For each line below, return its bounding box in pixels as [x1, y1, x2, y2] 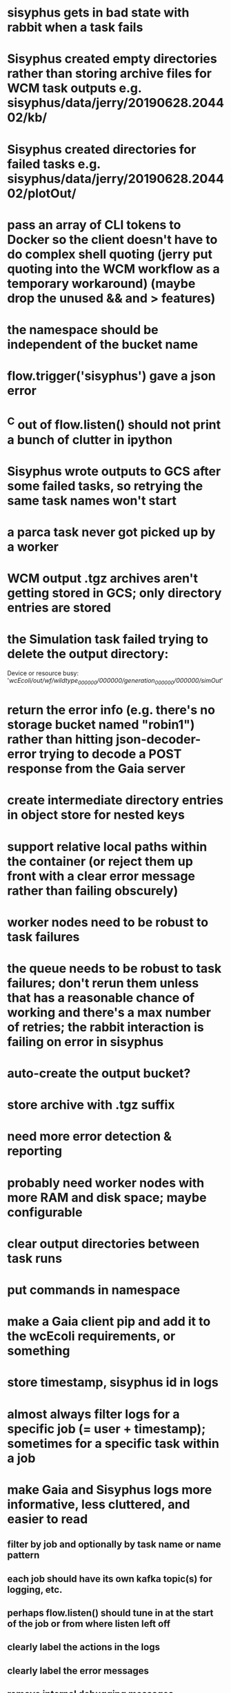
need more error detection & [7, 1129, 172, 1144]
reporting [7, 1143, 63, 1159]
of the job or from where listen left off [7, 1618, 171, 1629]
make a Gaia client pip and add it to [7, 1314, 211, 1330]
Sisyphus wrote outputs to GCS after [7, 463, 221, 479]
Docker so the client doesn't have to [7, 231, 218, 247]
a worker [7, 539, 59, 555]
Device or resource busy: [7, 669, 79, 677]
